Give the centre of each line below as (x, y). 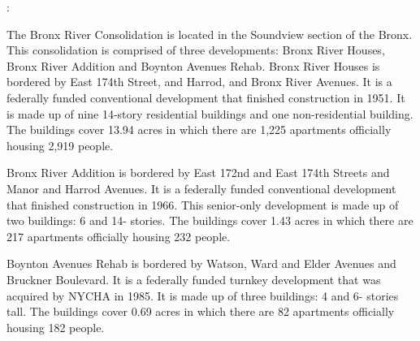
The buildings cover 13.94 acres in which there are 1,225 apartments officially (199, 129)
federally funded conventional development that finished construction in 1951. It (206, 97)
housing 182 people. (56, 327)
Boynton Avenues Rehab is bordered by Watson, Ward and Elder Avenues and (201, 263)
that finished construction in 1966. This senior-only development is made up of (203, 204)
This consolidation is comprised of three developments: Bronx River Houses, (196, 50)
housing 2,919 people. (60, 145)
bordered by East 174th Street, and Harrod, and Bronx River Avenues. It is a (199, 82)
